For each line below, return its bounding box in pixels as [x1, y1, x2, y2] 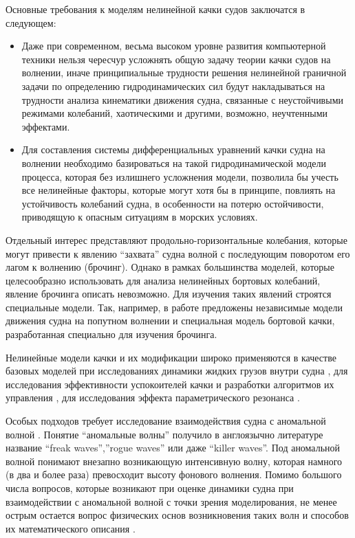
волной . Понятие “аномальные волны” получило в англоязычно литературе [6, 427, 323, 441]
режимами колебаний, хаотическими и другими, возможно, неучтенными [21, 106, 328, 120]
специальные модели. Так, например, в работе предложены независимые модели [6, 300, 343, 314]
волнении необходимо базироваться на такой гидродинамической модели [21, 155, 326, 170]
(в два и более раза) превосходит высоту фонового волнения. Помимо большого [6, 467, 342, 482]
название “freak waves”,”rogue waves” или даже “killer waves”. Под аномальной [6, 440, 341, 455]
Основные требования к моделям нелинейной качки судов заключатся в [6, 2, 305, 16]
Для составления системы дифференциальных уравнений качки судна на [21, 142, 325, 157]
